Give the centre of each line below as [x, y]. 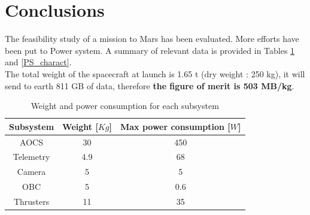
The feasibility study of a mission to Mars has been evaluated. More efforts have [152, 39]
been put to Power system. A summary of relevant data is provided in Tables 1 [150, 50]
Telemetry [31, 157]
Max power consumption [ [175, 126]
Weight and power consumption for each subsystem [125, 106]
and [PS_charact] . [38, 62]
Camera [31, 172]
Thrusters [31, 201]
